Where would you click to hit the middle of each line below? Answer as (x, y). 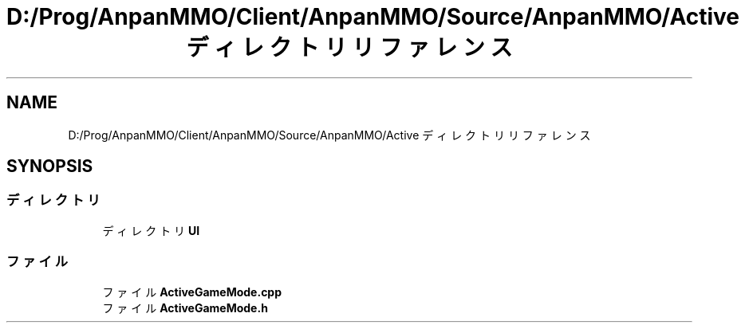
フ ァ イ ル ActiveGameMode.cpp (192, 292)
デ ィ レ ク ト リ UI (151, 230)
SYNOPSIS (50, 166)
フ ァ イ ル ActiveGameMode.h (185, 307)
